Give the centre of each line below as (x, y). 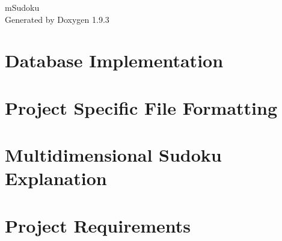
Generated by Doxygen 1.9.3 (57, 19)
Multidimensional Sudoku (113, 155)
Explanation (56, 178)
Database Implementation (114, 60)
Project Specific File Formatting (141, 107)
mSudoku (22, 7)
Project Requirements (98, 225)
